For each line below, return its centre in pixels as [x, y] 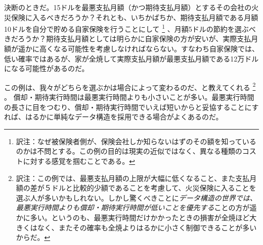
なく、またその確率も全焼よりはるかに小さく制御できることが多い [147, 227]
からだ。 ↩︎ [33, 237]
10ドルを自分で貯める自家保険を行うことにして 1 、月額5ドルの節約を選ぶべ [130, 28]
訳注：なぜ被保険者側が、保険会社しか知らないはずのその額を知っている [136, 141]
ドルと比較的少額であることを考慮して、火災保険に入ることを [154, 188]
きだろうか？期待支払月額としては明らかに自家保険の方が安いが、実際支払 [128, 39]
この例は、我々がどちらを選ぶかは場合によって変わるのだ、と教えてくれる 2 [130, 86]
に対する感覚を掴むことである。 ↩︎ [79, 161]
